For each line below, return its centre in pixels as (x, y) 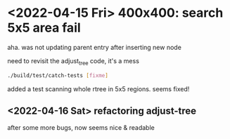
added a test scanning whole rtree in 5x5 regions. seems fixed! (98, 88)
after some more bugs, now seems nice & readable (81, 128)
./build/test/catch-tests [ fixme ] (58, 75)
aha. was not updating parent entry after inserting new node (94, 47)
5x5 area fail (44, 28)
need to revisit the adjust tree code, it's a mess (73, 61)
